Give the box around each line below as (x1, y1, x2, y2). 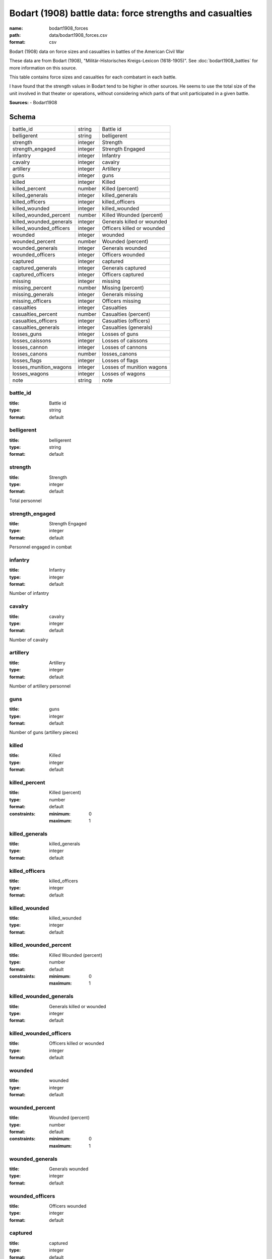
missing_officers (12, 297, 51, 304)
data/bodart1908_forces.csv (49, 32, 108, 38)
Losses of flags (102, 357, 139, 364)
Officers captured (102, 271, 144, 278)
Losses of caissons (102, 337, 148, 344)
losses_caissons (12, 337, 51, 344)
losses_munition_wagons (12, 363, 72, 370)
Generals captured (102, 264, 146, 271)
